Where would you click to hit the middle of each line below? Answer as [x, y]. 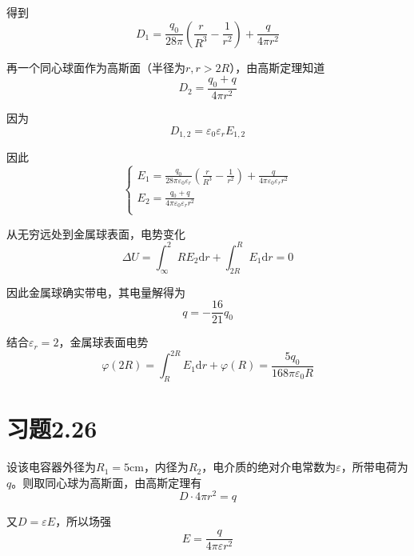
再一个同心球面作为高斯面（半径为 [96, 67]
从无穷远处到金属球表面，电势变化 [96, 233]
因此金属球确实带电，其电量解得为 [96, 292]
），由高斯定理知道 [277, 67]
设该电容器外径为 [51, 467]
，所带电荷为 [374, 467]
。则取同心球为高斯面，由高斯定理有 [107, 482]
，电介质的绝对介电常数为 [269, 467]
